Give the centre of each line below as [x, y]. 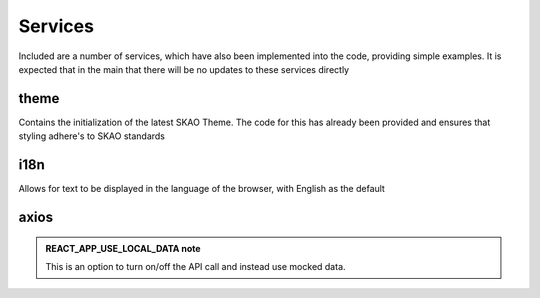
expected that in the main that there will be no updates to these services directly [184, 69]
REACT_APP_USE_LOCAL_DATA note [123, 248]
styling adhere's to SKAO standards [91, 136]
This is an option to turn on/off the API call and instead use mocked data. [195, 266]
